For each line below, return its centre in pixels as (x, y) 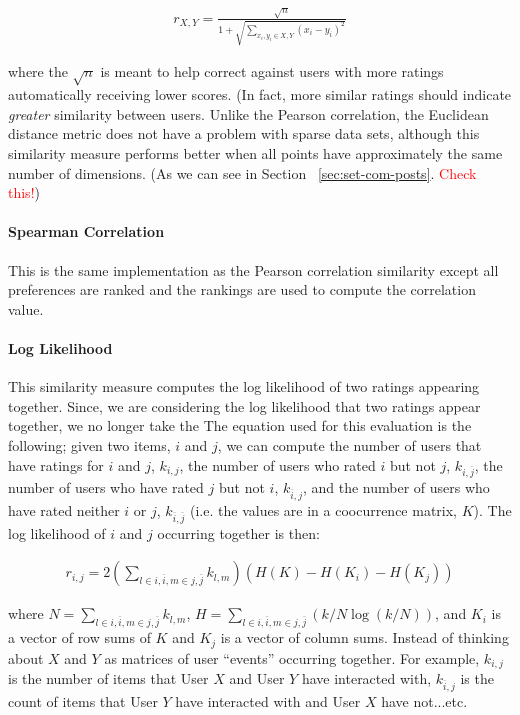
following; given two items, (89, 444)
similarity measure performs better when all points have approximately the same (255, 152)
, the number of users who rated (277, 464)
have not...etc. (424, 700)
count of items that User (83, 700)
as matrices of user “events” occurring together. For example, (292, 657)
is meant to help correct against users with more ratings (272, 71)
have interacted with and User (268, 700)
